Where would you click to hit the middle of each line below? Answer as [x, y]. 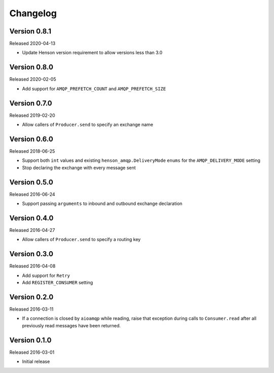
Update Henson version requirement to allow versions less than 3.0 [92, 53]
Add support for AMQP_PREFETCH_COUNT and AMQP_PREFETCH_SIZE [94, 88]
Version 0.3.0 [31, 254]
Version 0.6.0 [31, 139]
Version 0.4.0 [31, 218]
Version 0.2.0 [31, 297]
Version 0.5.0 [31, 182]
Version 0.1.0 [30, 340]
